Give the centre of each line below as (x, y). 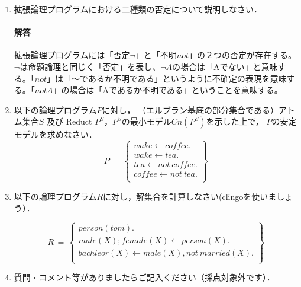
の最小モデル (146, 121)
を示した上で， (235, 121)
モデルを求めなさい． (55, 134)
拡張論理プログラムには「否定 (72, 55)
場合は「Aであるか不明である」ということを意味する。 (176, 90)
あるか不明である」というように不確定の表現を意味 (187, 78)
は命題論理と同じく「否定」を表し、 (90, 66)
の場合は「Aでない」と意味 (225, 66)
